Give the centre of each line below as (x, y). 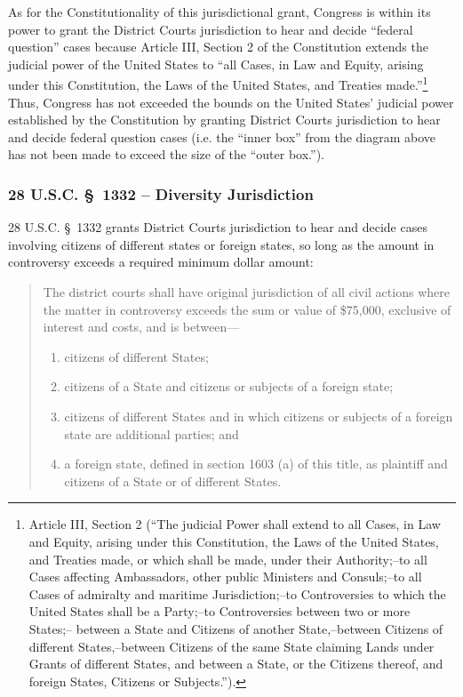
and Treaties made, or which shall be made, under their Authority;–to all (228, 559)
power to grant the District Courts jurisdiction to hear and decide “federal (211, 29)
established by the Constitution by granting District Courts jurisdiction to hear (224, 120)
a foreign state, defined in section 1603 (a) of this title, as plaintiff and (256, 464)
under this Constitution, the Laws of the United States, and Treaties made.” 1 (218, 84)
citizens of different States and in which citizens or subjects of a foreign (259, 416)
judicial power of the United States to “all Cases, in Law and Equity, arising (216, 64)
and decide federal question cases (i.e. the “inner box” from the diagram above (222, 136)
